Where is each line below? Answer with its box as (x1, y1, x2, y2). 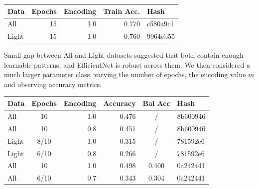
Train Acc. (103, 5, 140, 16)
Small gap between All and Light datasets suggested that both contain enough (4, 50, 244, 60)
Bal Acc (142, 98, 170, 108)
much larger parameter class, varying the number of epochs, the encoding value (4, 69, 246, 80)
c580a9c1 (146, 18, 174, 29)
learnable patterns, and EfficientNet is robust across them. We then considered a (4, 59, 250, 70)
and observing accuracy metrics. (4, 79, 102, 90)
